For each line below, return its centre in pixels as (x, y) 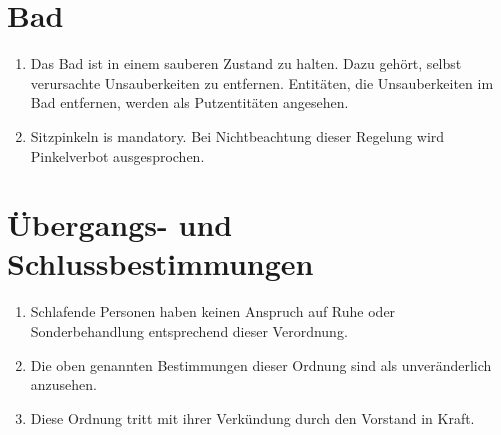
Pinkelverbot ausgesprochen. (117, 155)
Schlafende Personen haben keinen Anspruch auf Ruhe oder (213, 311)
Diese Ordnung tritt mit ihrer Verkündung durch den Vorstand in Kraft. (252, 417)
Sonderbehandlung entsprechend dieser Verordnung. (189, 331)
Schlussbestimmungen (160, 263)
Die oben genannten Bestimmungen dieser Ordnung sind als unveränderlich (261, 364)
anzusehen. (63, 384)
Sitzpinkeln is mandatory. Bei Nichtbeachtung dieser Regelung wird (237, 135)
